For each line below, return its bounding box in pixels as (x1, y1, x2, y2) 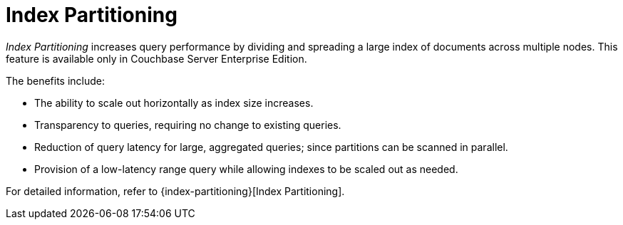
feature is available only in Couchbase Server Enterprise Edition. (6, 52, 307, 65)
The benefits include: (6, 74, 105, 87)
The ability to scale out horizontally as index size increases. (34, 96, 314, 109)
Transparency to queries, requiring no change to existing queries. (34, 118, 341, 131)
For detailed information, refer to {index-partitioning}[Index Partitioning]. (6, 184, 345, 197)
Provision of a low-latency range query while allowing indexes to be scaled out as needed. (34, 162, 458, 175)
